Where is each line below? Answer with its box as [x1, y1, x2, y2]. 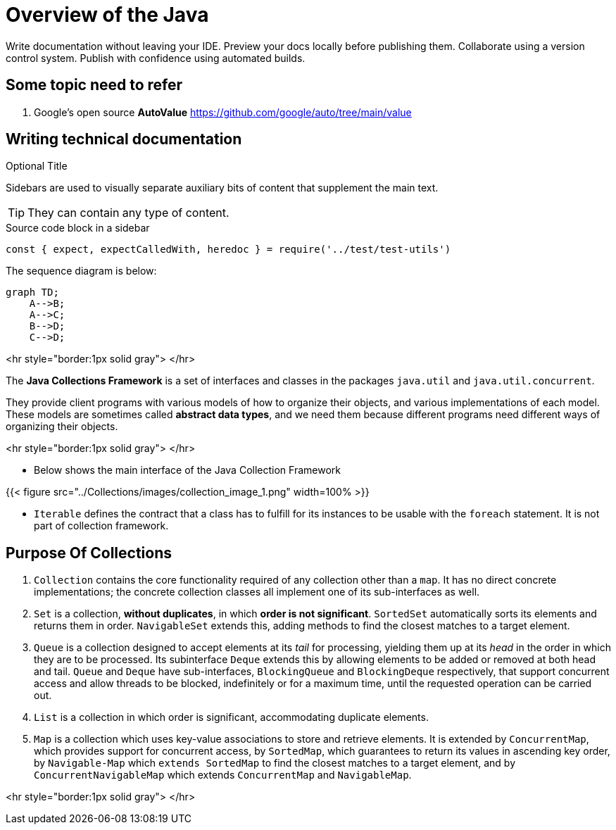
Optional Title [6, 160, 68, 172]
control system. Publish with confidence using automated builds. [6, 51, 306, 64]
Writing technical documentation [6, 130, 242, 149]
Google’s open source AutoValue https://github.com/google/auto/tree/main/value [34, 106, 412, 118]
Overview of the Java [6, 3, 209, 27]
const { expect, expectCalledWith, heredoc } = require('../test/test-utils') [6, 244, 451, 256]
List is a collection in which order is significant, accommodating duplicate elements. [34, 711, 429, 724]
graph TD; [6, 287, 59, 298]
